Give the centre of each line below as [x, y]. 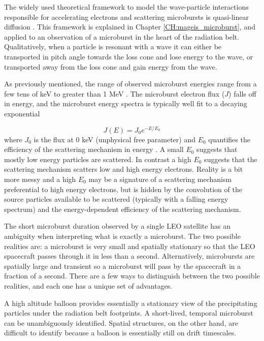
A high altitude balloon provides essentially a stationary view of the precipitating [131, 303]
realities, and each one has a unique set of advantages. [88, 285]
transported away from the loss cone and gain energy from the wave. [111, 66]
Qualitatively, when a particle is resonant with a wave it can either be [113, 46]
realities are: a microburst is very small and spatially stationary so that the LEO [130, 246]
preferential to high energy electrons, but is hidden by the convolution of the [123, 189]
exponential [22, 113]
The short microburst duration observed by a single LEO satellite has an [117, 226]
